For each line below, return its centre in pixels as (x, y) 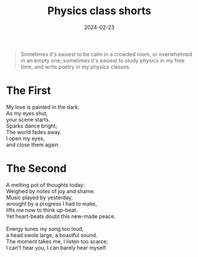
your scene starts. (28, 119)
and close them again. (33, 144)
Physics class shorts (99, 11)
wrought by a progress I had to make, (52, 204)
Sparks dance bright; (32, 126)
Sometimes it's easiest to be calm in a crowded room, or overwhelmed (106, 54)
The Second (36, 169)
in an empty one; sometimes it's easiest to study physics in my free (103, 60)
